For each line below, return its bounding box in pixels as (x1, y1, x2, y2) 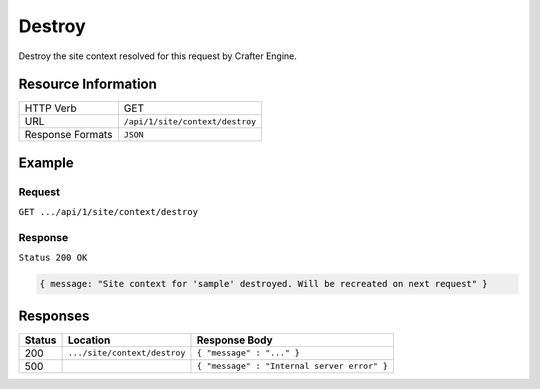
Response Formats (24, 128, 113, 142)
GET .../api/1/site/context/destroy (18, 206, 199, 218)
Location (67, 333, 111, 347)
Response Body (196, 333, 274, 347)
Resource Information (18, 76, 157, 93)
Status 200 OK (18, 252, 88, 264)
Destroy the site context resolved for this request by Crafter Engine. (18, 50, 297, 62)
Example (18, 154, 74, 171)
